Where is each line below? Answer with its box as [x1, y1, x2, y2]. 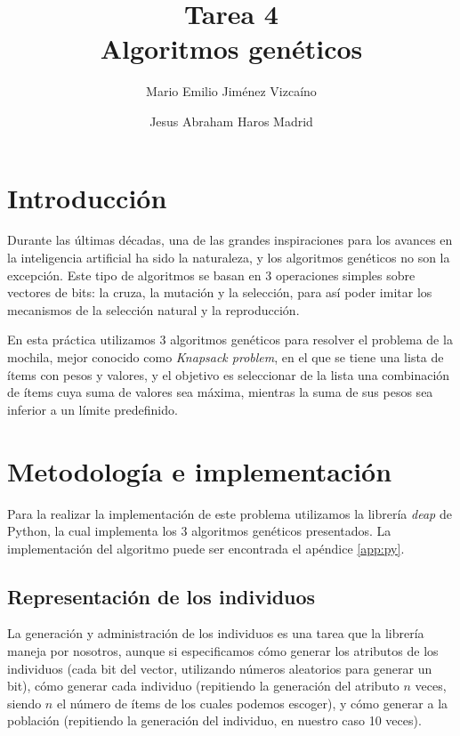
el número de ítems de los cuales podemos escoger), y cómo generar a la [56, 693, 448, 712]
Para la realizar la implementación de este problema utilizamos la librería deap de [7, 504, 452, 522]
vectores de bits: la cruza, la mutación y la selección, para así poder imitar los [7, 283, 432, 302]
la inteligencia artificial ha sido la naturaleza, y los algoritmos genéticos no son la [7, 248, 450, 267]
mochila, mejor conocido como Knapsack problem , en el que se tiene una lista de [7, 348, 444, 366]
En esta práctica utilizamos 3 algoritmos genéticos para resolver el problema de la [7, 330, 453, 349]
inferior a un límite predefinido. [7, 400, 178, 418]
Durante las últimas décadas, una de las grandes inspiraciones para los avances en [7, 231, 453, 249]
